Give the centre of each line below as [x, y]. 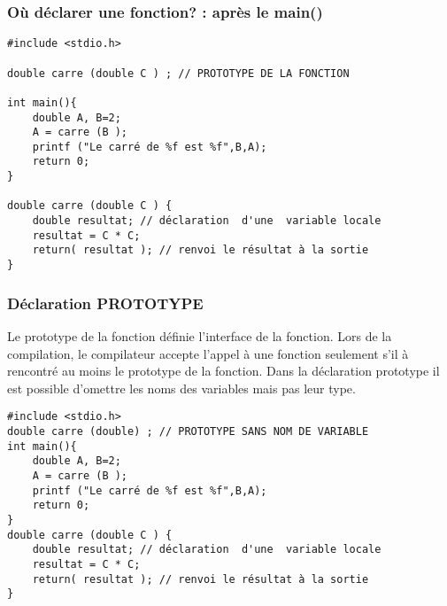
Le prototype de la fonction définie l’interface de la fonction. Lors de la [200, 335]
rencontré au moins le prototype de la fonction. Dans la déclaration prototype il [223, 371]
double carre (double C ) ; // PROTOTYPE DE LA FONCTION [178, 73]
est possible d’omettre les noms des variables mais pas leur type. [181, 388]
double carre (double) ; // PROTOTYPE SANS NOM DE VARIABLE [188, 431]
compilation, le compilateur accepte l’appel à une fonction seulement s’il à [208, 353]
